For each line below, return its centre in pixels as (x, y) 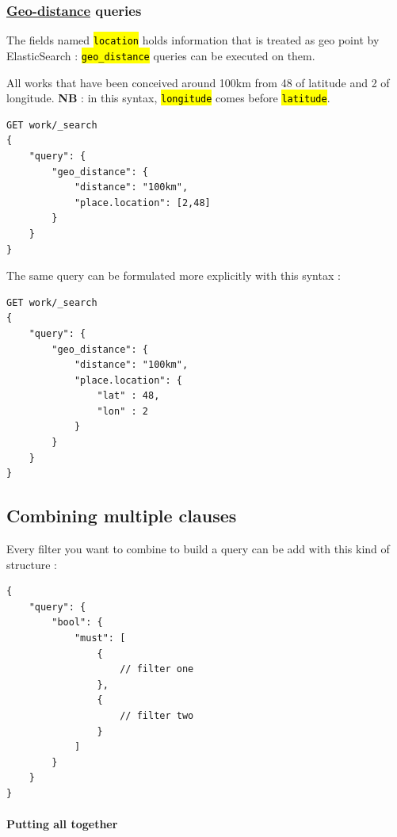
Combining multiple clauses (122, 516)
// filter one (157, 669)
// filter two (157, 715)
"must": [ (100, 638)
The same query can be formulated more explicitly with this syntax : (174, 275)
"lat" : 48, (128, 396)
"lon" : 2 (122, 411)
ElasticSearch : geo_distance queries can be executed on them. (161, 55)
